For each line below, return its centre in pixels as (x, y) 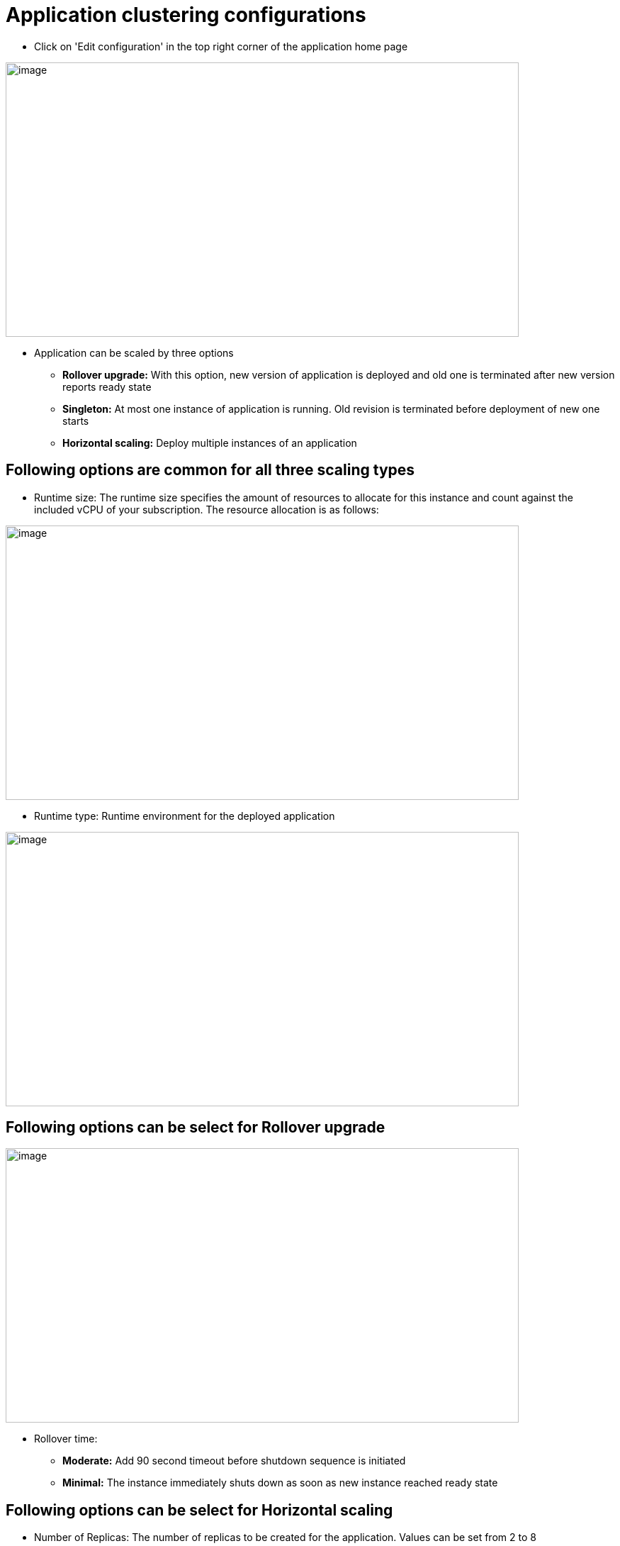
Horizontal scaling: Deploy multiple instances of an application (210, 443)
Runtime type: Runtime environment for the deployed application (185, 816)
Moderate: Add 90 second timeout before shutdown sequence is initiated (234, 1461)
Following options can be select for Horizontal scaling (199, 1510)
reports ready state (107, 386)
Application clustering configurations (186, 15)
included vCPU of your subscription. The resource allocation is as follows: (207, 509)
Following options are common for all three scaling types (210, 470)
